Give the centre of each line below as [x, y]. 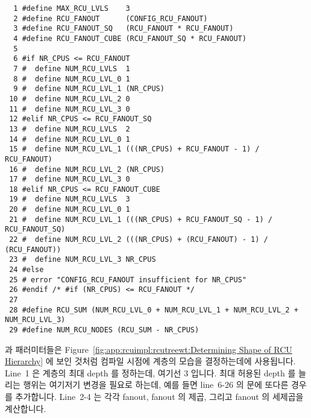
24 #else [27, 270]
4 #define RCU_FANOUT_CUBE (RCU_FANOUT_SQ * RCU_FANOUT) [130, 38]
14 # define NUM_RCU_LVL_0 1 [70, 139]
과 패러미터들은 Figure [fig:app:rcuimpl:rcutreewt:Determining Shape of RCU [149, 349]
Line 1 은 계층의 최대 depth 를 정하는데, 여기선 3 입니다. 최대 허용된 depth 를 [150, 372]
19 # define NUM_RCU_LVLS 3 [70, 199]
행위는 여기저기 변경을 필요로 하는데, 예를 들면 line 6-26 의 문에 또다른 [156, 385]
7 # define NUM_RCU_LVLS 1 [72, 68]
